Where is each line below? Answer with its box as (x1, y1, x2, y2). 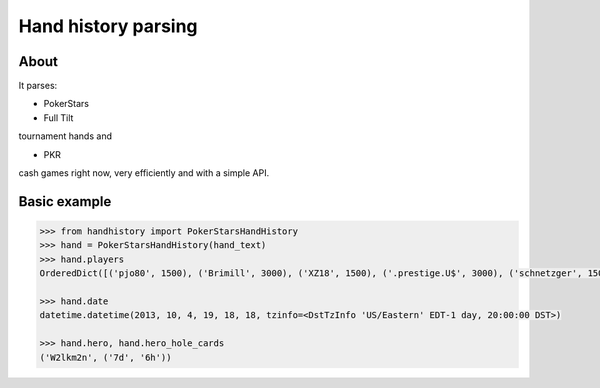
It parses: (18, 80, 58, 92)
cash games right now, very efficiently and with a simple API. (18, 167, 270, 179)
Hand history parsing (18, 15, 199, 37)
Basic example (18, 193, 112, 210)
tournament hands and (18, 130, 112, 142)
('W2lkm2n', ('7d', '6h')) (39, 351, 172, 363)
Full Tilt (43, 111, 74, 124)
